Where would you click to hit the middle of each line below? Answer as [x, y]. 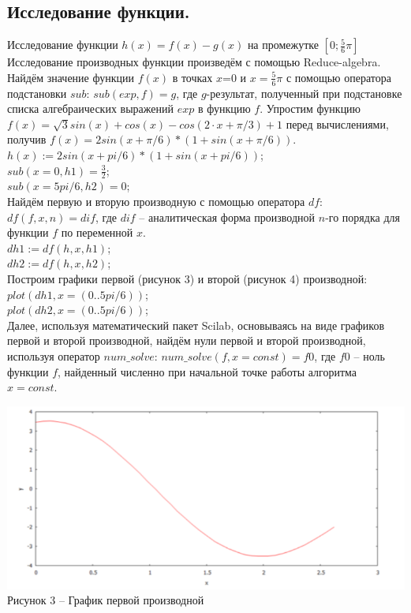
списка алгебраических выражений [90, 108]
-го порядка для [362, 217]
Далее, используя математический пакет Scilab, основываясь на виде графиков [196, 325]
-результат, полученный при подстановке [304, 93]
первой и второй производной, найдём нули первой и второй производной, [187, 340]
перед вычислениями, [337, 123]
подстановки [37, 93]
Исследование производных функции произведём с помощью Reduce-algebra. [194, 62]
